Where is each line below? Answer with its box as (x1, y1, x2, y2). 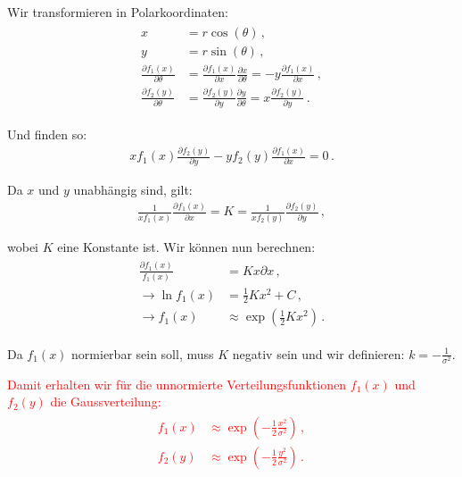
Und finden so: (7, 125, 87, 144)
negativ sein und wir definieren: (232, 344, 405, 363)
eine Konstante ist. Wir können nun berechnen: (57, 237, 316, 255)
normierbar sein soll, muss (71, 344, 214, 363)
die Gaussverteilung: (50, 392, 161, 411)
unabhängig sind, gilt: (73, 180, 193, 199)
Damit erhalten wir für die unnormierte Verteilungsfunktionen (7, 374, 347, 393)
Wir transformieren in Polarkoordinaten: (7, 3, 228, 21)
